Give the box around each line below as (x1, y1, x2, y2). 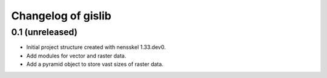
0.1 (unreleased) (11, 27, 78, 37)
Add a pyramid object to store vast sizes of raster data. (26, 60, 163, 68)
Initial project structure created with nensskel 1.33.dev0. (26, 44, 166, 51)
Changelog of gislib (11, 9, 112, 22)
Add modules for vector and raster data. (26, 52, 127, 59)
